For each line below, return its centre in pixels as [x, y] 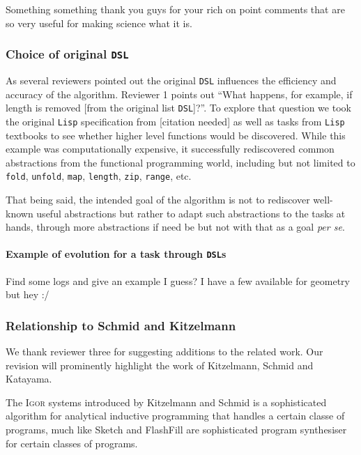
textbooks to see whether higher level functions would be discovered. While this [176, 135]
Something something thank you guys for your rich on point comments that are [175, 9]
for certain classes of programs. [72, 443]
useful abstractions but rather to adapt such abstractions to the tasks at [191, 213]
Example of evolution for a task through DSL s [116, 254]
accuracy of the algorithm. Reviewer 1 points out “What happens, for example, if [179, 94]
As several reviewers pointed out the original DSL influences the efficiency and [171, 80]
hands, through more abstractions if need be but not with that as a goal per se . [175, 227]
